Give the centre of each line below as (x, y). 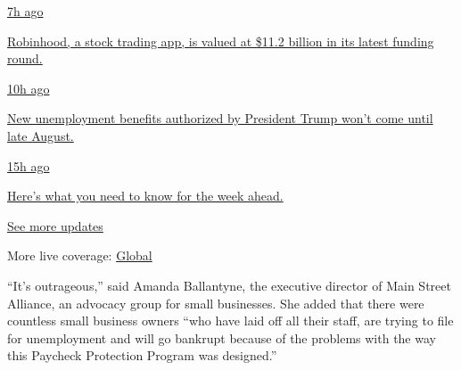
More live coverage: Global (80, 255)
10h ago (29, 88)
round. (25, 58)
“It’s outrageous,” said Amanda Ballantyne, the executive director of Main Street (229, 285)
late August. (41, 135)
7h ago (25, 11)
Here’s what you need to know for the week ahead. (145, 196)
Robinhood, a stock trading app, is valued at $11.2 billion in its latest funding (221, 41)
